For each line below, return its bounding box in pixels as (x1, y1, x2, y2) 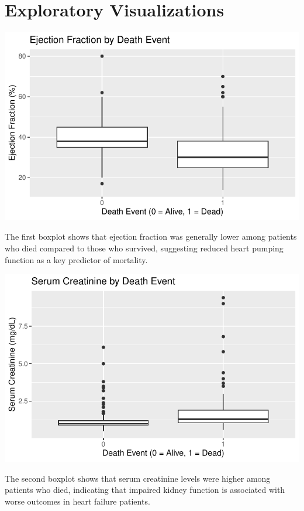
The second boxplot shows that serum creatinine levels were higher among (5, 472, 271, 484)
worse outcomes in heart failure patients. (5, 495, 150, 507)
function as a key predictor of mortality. (5, 253, 148, 265)
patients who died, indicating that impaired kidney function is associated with (5, 483, 285, 496)
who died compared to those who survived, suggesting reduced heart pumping (5, 242, 284, 254)
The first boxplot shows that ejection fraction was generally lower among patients (5, 230, 297, 243)
